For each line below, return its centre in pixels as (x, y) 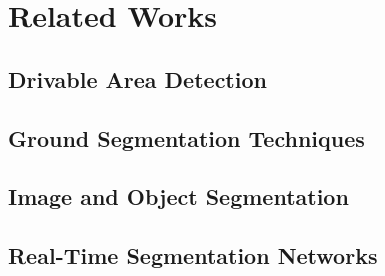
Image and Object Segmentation (178, 196)
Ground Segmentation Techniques (186, 137)
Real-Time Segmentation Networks (193, 255)
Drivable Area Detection (137, 78)
